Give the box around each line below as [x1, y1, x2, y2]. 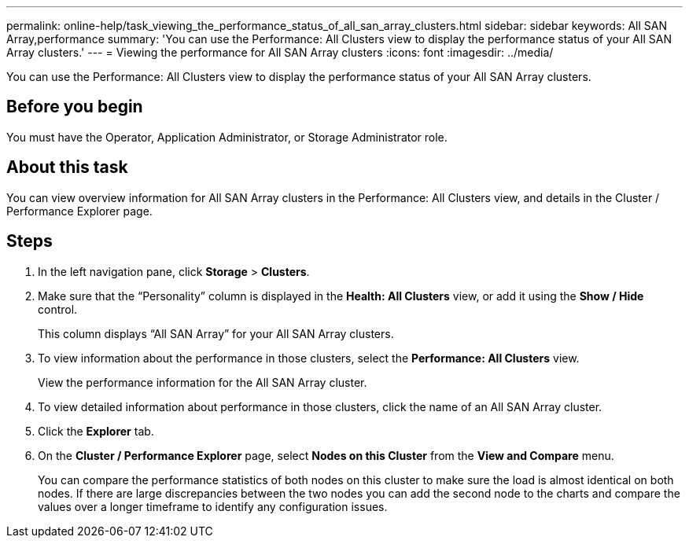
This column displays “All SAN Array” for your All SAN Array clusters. [38, 326, 394, 340]
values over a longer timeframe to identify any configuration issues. [38, 499, 388, 513]
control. [38, 302, 78, 316]
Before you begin [6, 97, 143, 117]
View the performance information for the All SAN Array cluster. [38, 375, 367, 389]
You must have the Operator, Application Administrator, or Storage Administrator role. [6, 130, 448, 144]
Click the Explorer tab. [38, 424, 154, 438]
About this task [6, 157, 128, 178]
